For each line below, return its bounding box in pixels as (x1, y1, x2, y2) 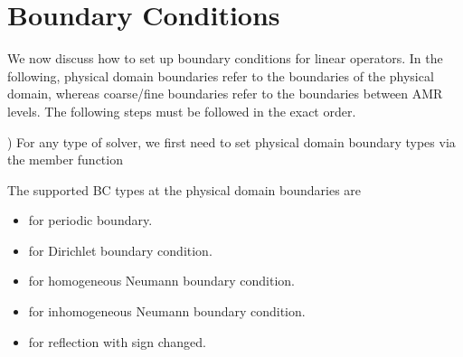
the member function (7, 150, 123, 169)
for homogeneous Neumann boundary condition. (28, 271, 296, 290)
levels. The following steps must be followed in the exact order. (7, 101, 356, 120)
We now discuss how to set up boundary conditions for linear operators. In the (7, 49, 443, 68)
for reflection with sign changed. (28, 332, 206, 351)
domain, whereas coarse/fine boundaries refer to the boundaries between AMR (7, 84, 443, 103)
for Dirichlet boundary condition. (28, 240, 213, 259)
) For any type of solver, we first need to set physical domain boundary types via (7, 132, 456, 151)
